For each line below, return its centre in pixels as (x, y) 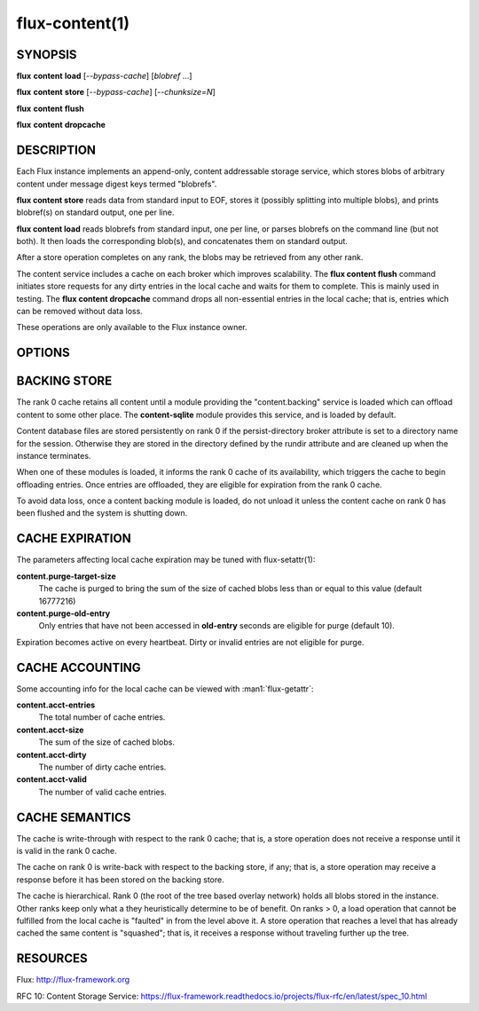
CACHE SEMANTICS (74, 817)
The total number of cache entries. (102, 717)
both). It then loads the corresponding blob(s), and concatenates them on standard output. (182, 241)
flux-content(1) (73, 23)
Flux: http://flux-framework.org (73, 980)
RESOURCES (52, 959)
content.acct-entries (56, 705)
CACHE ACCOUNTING (79, 667)
